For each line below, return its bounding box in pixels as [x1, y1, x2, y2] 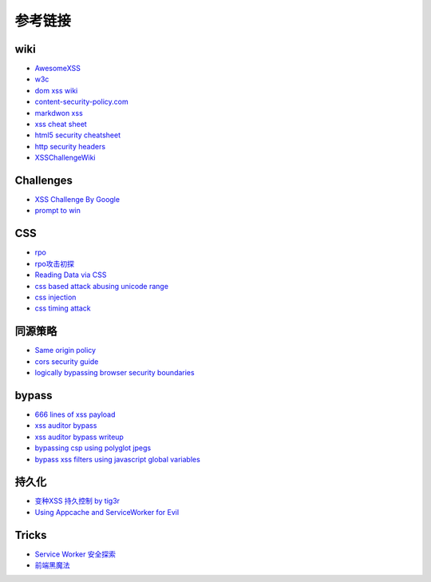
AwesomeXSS [34, 64, 81, 73]
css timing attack [34, 303, 91, 313]
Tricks [14, 528, 47, 542]
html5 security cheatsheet [34, 130, 121, 140]
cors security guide [34, 356, 99, 366]
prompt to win [34, 206, 81, 216]
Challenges [14, 174, 73, 187]
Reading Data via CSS [34, 270, 107, 279]
